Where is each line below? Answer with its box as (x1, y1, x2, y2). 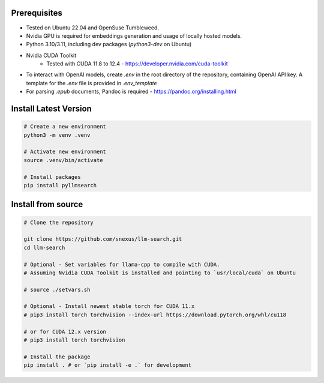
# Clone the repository (23, 219, 94, 226)
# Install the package (23, 353, 91, 360)
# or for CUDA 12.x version (23, 328, 106, 335)
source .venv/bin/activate (23, 157, 103, 163)
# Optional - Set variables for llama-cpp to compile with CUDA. (23, 261, 220, 268)
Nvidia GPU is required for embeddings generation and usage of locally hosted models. (26, 32, 242, 39)
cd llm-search (23, 244, 65, 251)
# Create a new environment (23, 123, 106, 130)
